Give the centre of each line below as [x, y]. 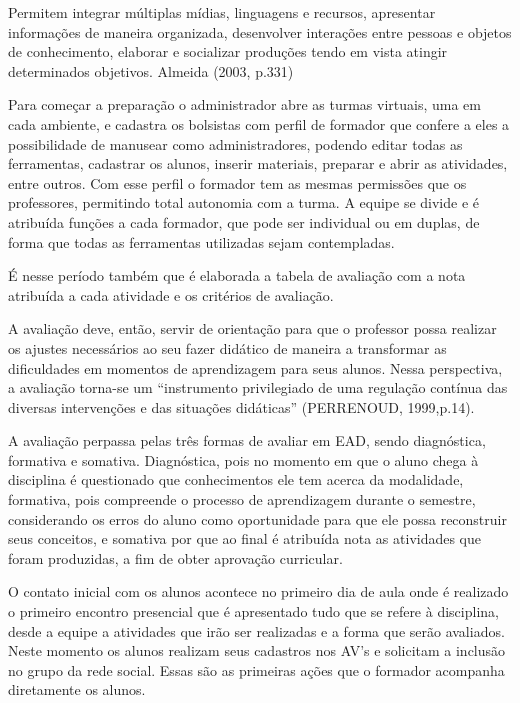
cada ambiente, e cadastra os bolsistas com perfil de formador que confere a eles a [259, 123]
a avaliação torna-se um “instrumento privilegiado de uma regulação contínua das [258, 387]
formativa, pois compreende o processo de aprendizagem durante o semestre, [242, 499]
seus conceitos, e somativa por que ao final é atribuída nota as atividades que [245, 538]
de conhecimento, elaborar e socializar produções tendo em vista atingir [228, 51]
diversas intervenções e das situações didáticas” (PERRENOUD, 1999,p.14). [241, 406]
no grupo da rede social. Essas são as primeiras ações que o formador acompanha [256, 669]
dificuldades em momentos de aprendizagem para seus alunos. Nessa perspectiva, [255, 367]
